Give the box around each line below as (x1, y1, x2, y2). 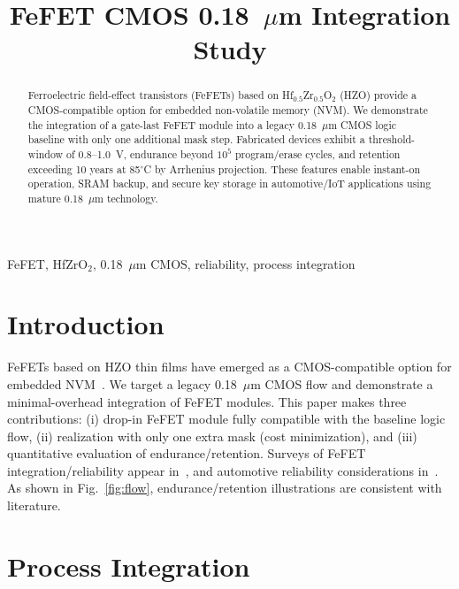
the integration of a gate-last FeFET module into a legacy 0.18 (27, 117, 317, 132)
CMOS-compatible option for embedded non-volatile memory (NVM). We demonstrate (27, 103, 428, 118)
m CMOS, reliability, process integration (135, 254, 356, 272)
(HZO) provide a (340, 88, 417, 103)
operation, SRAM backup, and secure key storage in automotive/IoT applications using (27, 176, 432, 191)
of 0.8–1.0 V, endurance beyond (66, 146, 214, 161)
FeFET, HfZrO (7, 254, 88, 272)
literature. (7, 496, 61, 515)
